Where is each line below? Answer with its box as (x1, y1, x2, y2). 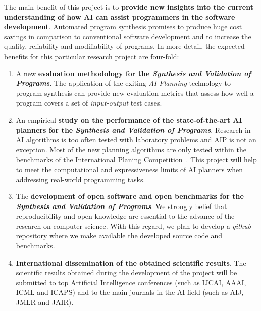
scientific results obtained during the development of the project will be (16, 267, 237, 278)
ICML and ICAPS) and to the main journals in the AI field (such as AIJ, (16, 287, 244, 297)
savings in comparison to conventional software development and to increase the (4, 31, 251, 41)
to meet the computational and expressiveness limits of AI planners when (16, 164, 243, 174)
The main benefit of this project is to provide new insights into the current (4, 2, 253, 12)
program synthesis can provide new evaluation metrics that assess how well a (16, 87, 254, 98)
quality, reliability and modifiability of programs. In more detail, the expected (4, 41, 245, 51)
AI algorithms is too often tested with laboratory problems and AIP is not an (16, 134, 256, 145)
